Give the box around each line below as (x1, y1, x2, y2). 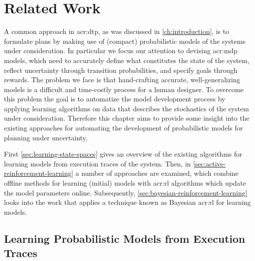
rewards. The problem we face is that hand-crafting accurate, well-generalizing (4, 74, 240, 85)
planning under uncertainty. (4, 132, 88, 142)
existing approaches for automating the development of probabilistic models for (4, 123, 243, 133)
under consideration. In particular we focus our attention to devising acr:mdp (4, 45, 238, 56)
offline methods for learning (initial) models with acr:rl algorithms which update (4, 178, 246, 188)
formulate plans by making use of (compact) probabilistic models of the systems (4, 35, 246, 46)
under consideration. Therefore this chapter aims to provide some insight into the (4, 113, 250, 123)
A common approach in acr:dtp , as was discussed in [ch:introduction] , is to (4, 26, 229, 36)
